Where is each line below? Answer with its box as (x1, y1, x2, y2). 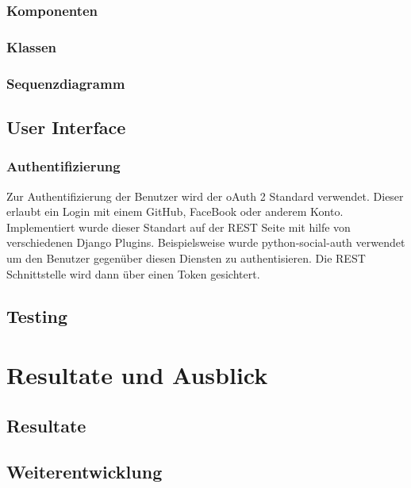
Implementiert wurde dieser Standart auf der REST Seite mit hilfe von (6, 218, 351, 235)
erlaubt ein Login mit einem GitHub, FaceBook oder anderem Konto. (6, 203, 344, 220)
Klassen (6, 37, 57, 56)
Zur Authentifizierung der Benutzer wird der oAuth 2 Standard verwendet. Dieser (6, 187, 404, 204)
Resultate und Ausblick (6, 359, 268, 391)
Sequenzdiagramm (6, 73, 125, 93)
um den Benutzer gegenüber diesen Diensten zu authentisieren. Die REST (6, 249, 366, 266)
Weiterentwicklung (6, 459, 163, 484)
